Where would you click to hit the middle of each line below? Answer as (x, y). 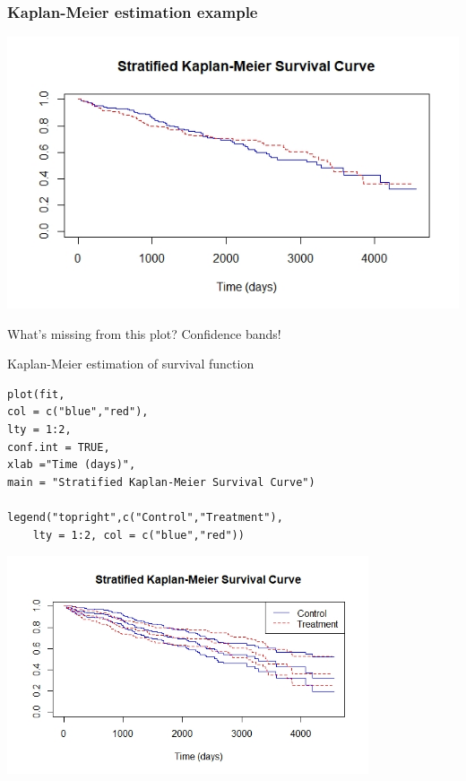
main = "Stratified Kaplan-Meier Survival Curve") (161, 482)
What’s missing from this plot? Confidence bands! (144, 333)
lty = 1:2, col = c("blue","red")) (138, 535)
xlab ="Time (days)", (72, 465)
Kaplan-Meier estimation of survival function (131, 364)
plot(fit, (36, 394)
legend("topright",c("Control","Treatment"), (145, 518)
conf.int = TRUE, (59, 447)
